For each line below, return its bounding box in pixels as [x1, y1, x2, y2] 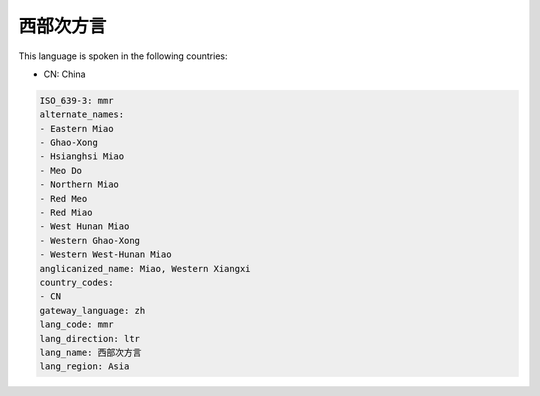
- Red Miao [39, 207, 93, 219]
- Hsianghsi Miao [39, 151, 125, 162]
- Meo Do [39, 165, 83, 176]
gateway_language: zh [39, 305, 146, 316]
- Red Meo [39, 193, 88, 204]
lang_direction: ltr [39, 333, 140, 344]
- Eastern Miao [39, 123, 114, 134]
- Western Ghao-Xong [39, 235, 140, 246]
